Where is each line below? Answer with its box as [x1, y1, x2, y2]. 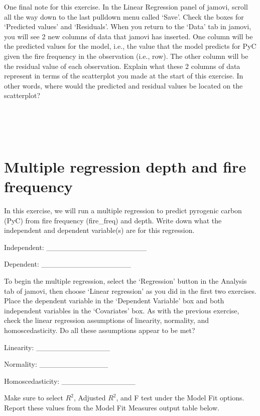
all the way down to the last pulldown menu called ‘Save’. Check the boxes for [4, 11, 244, 22]
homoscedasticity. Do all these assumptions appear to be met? [4, 324, 195, 335]
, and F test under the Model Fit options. [116, 392, 244, 403]
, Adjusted [73, 392, 106, 403]
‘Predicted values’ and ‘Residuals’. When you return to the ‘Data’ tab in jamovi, [4, 21, 251, 32]
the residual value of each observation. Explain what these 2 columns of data [4, 60, 240, 71]
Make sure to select [4, 392, 63, 403]
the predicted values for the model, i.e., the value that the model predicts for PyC [4, 41, 256, 51]
